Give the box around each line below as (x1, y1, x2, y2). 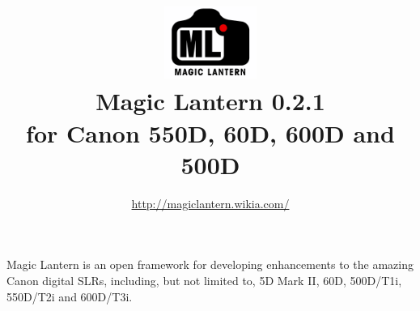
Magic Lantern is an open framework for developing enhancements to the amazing (6, 256, 414, 273)
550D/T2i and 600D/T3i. (6, 288, 133, 305)
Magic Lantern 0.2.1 (95, 84, 325, 117)
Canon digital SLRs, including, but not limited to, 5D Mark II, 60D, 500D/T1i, (6, 271, 402, 288)
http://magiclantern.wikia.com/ (131, 194, 290, 211)
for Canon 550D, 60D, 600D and (26, 116, 395, 149)
